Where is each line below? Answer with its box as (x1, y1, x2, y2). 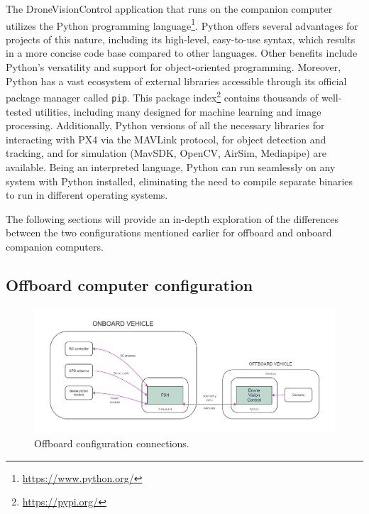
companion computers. (6, 239, 104, 253)
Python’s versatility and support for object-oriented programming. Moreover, (6, 60, 341, 75)
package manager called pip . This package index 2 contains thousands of (6, 88, 319, 104)
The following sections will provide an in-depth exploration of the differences (6, 211, 338, 226)
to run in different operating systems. (6, 187, 168, 202)
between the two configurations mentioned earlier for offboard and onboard (6, 225, 332, 240)
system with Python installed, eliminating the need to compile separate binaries (6, 173, 353, 188)
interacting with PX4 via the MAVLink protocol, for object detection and (6, 131, 326, 146)
